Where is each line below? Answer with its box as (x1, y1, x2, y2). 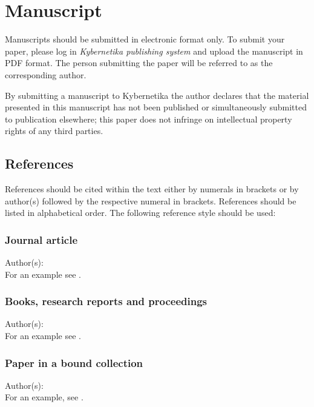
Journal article (5, 232, 78, 247)
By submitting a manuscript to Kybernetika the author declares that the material (5, 89, 309, 101)
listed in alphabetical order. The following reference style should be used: (5, 206, 276, 219)
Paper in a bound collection (5, 355, 143, 370)
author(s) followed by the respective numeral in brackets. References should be (5, 194, 296, 207)
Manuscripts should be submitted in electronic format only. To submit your (5, 33, 285, 45)
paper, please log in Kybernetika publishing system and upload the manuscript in (5, 44, 303, 57)
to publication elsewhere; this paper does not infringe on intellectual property (5, 112, 292, 125)
